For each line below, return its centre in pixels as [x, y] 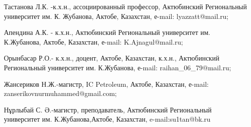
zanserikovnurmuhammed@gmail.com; [60, 93]
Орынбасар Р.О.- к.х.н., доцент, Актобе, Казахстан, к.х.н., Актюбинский [112, 58]
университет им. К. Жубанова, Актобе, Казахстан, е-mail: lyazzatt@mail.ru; [116, 16]
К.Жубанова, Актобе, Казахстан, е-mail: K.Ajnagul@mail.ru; [94, 41]
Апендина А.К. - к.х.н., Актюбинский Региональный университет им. [107, 32]
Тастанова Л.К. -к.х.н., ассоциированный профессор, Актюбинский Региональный [125, 6]
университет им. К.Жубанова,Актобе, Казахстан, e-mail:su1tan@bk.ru [107, 119]
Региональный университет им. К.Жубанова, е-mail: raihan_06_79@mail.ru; [117, 67]
